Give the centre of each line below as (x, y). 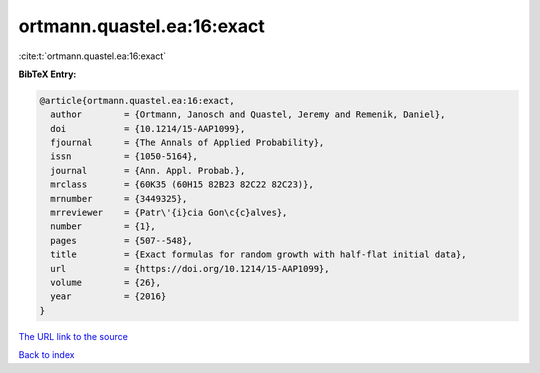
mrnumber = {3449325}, (119, 198)
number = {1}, (103, 226)
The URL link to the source (73, 336)
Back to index (46, 355)
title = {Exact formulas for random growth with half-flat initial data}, (258, 254)
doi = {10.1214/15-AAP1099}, (148, 128)
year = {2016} (108, 296)
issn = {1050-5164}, (124, 156)
